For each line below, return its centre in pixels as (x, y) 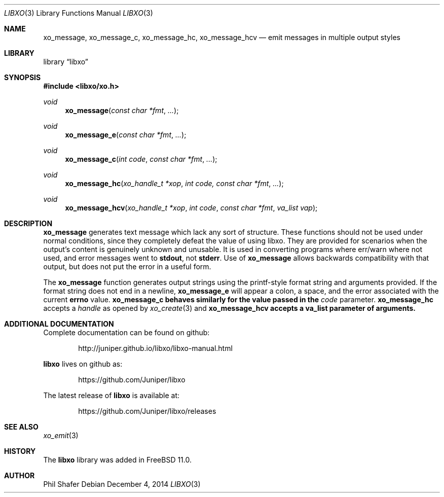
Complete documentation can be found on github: (126, 332)
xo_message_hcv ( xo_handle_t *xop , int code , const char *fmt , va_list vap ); (191, 208)
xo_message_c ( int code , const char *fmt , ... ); (141, 159)
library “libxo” (66, 62)
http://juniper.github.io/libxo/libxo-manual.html (155, 348)
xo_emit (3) (61, 435)
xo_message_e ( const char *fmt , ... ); (126, 135)
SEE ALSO (21, 427)
